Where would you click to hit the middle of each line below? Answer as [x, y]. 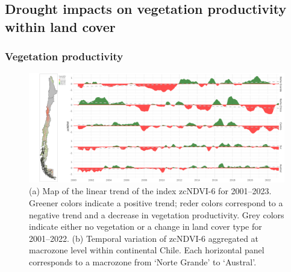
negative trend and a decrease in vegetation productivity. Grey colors [157, 214]
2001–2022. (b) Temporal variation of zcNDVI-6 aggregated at [144, 238]
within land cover [60, 26]
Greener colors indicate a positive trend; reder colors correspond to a [156, 202]
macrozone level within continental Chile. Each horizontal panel [147, 250]
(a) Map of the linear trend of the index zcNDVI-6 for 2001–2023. [150, 191]
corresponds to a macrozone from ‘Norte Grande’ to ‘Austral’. [143, 261]
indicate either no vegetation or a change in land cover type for [145, 226]
